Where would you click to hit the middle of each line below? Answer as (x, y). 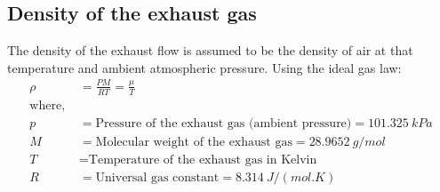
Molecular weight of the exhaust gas (194, 142)
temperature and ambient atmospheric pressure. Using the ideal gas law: (204, 67)
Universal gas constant (157, 177)
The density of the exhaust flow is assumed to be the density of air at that (210, 50)
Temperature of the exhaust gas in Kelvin (203, 160)
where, (48, 105)
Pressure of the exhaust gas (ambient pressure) (224, 123)
